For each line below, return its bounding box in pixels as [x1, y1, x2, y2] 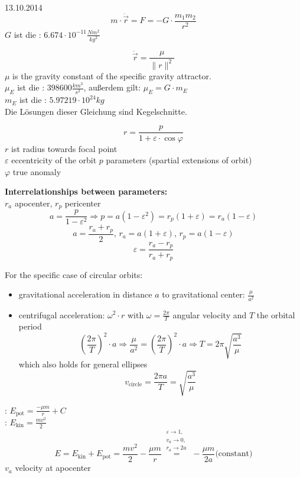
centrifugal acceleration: [18, 308, 105, 321]
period [18, 320, 42, 332]
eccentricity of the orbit [11, 154, 97, 166]
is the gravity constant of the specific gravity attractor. [12, 69, 211, 82]
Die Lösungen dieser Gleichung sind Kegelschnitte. [5, 105, 187, 117]
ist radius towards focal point [11, 142, 118, 154]
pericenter [64, 196, 101, 209]
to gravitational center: [162, 288, 245, 301]
